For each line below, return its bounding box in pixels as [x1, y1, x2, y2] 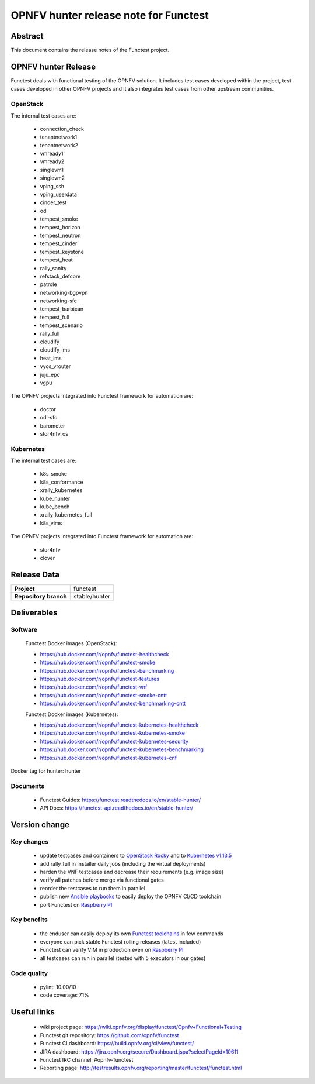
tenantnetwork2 [40, 142, 79, 149]
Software [10, 626, 38, 634]
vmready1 [40, 150, 64, 157]
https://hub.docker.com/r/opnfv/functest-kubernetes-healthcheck [40, 721, 199, 728]
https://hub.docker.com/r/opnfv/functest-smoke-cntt [40, 691, 167, 698]
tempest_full [40, 314, 70, 321]
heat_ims [40, 355, 62, 362]
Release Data [10, 569, 60, 579]
